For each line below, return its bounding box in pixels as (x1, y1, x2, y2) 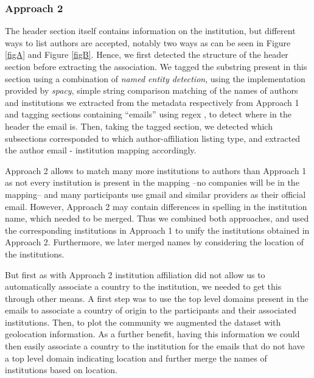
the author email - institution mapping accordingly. (5, 144, 197, 156)
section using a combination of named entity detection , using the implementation (5, 72, 305, 85)
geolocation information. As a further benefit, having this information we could (5, 327, 300, 340)
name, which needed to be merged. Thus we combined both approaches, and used (5, 212, 309, 225)
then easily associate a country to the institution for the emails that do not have (5, 340, 305, 352)
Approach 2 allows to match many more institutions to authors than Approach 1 (5, 164, 307, 177)
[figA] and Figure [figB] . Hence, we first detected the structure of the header (5, 48, 288, 61)
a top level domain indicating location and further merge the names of (5, 351, 267, 364)
